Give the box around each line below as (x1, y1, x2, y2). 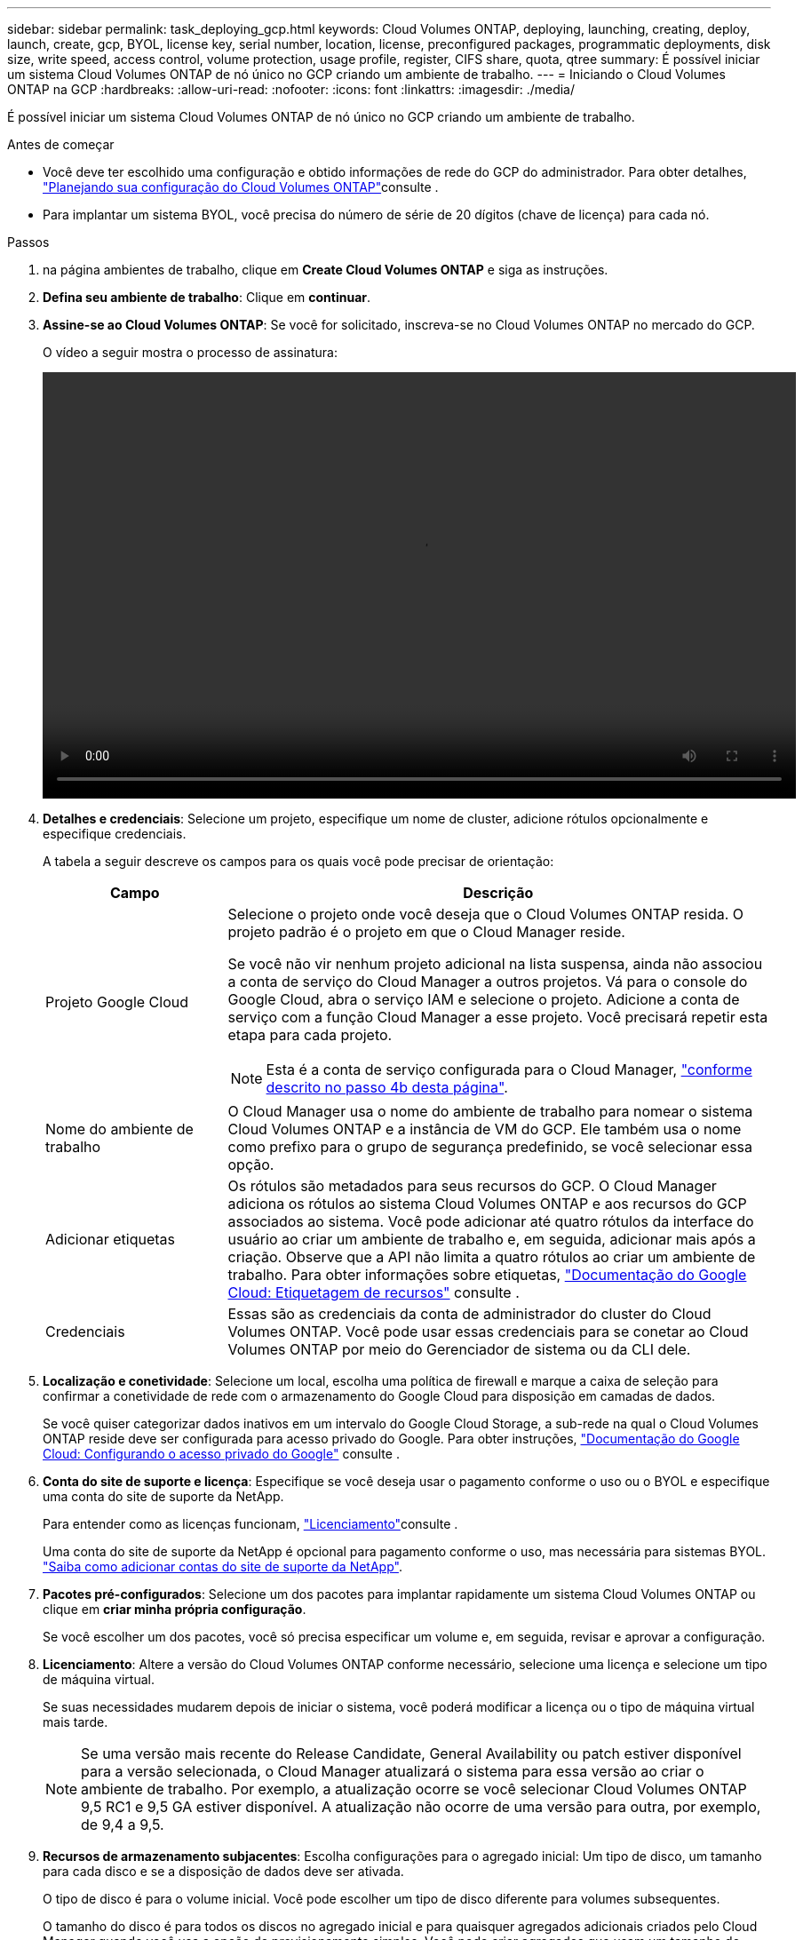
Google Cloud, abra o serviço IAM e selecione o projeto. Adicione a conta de (227, 990, 740, 1008)
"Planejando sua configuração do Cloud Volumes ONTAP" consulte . (43, 179, 439, 195)
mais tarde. (43, 1714, 108, 1729)
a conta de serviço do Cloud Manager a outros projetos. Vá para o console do (227, 973, 748, 990)
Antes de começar (7, 137, 115, 152)
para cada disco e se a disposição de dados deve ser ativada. (43, 1864, 404, 1879)
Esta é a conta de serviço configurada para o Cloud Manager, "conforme (266, 1061, 752, 1078)
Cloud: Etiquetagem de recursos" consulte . (227, 1284, 520, 1301)
